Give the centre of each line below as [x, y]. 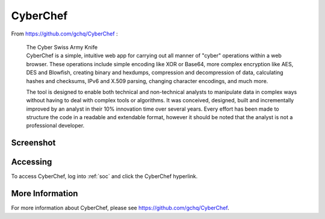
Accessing [32, 162]
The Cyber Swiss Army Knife [62, 47]
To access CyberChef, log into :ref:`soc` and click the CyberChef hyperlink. [104, 176]
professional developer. [55, 126]
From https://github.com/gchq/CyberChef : [64, 34]
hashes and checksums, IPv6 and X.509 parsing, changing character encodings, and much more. [147, 81]
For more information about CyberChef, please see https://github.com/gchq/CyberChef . [120, 208]
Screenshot [33, 143]
